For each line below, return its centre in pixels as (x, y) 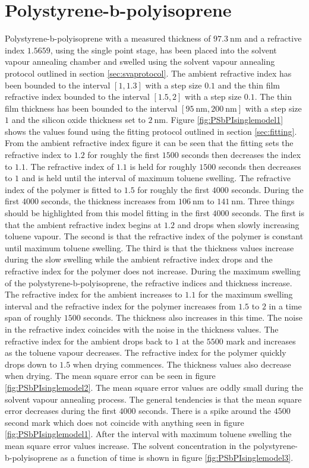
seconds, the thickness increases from (108, 201)
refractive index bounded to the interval (77, 97)
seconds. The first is (268, 213)
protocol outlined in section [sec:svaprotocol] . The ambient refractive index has (148, 73)
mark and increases (261, 341)
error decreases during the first (61, 411)
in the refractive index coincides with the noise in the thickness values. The (142, 329)
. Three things (269, 201)
